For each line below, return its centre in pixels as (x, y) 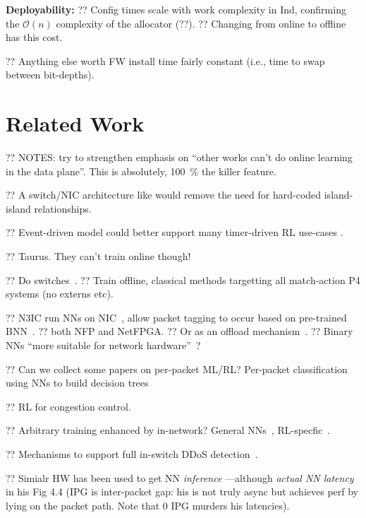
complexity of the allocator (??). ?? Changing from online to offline (201, 23)
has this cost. (34, 37)
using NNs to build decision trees (77, 383)
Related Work (75, 123)
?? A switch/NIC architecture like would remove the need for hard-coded (164, 195)
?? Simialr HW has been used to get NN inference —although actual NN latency (180, 477)
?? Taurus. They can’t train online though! (98, 256)
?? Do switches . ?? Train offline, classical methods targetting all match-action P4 (183, 279)
